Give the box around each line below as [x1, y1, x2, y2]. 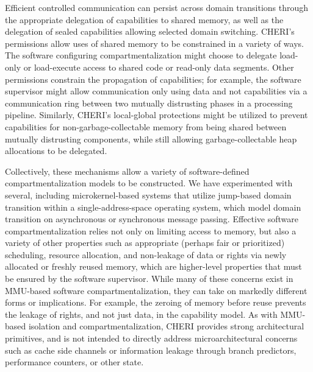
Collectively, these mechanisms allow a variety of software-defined [5, 164, 250, 177]
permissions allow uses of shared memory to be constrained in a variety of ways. [5, 37, 304, 49]
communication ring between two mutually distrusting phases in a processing [5, 96, 293, 109]
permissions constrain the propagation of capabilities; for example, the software [5, 72, 301, 85]
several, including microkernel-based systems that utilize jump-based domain [5, 188, 292, 201]
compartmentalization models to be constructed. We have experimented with [5, 177, 293, 189]
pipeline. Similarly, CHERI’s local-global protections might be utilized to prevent [5, 108, 308, 121]
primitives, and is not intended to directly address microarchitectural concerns [5, 332, 298, 345]
